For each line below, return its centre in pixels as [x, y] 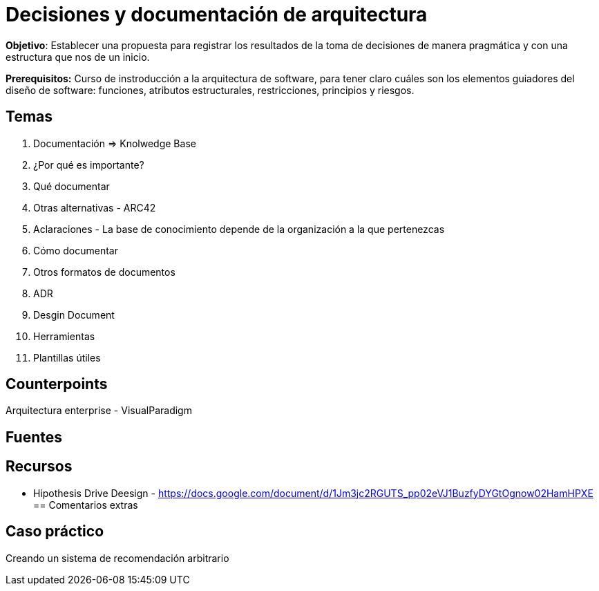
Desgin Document [74, 315]
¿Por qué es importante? [89, 165]
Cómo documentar [76, 250]
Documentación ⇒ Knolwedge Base [115, 143]
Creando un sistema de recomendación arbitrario [117, 558]
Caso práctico [55, 532]
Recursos [39, 467]
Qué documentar [72, 186]
